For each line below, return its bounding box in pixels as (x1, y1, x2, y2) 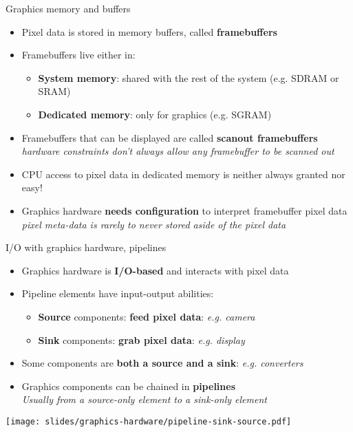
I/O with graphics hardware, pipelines (6, 240, 167, 255)
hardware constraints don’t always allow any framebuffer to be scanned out (21, 144, 334, 158)
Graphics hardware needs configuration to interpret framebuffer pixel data (21, 203, 347, 217)
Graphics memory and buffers (6, 1, 131, 15)
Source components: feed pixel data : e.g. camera (38, 309, 255, 323)
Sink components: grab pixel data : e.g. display (38, 332, 245, 347)
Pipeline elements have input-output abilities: (21, 286, 214, 301)
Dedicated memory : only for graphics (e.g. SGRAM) (38, 107, 272, 121)
